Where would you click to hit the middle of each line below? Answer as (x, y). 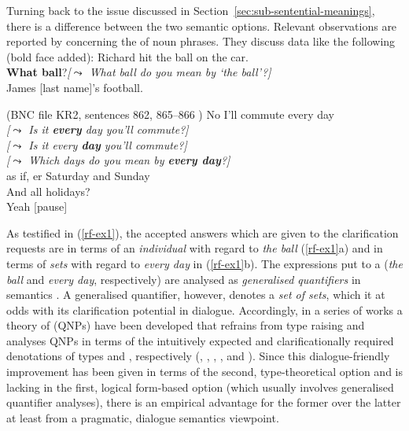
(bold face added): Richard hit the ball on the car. (127, 56)
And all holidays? (48, 191)
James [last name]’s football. (75, 87)
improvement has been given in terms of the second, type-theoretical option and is (205, 372)
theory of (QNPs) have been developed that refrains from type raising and (186, 325)
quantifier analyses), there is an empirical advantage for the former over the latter (204, 402)
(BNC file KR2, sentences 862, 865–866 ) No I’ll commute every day (171, 114)
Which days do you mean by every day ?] (129, 160)
